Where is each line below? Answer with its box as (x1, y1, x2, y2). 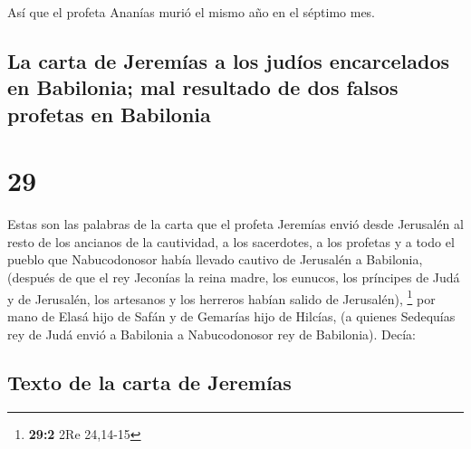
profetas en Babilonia (7, 100, 211, 128)
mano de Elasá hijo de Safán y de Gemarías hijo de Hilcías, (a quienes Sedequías (7, 306, 456, 325)
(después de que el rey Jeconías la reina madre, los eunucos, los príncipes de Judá (7, 268, 460, 287)
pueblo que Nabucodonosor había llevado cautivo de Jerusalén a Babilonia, (7, 250, 423, 269)
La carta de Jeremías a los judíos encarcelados (7, 46, 449, 74)
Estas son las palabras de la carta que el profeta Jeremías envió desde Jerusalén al (7, 215, 464, 234)
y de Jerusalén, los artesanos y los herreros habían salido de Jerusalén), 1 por (7, 286, 436, 308)
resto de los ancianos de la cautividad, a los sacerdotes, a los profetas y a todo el (7, 232, 455, 251)
